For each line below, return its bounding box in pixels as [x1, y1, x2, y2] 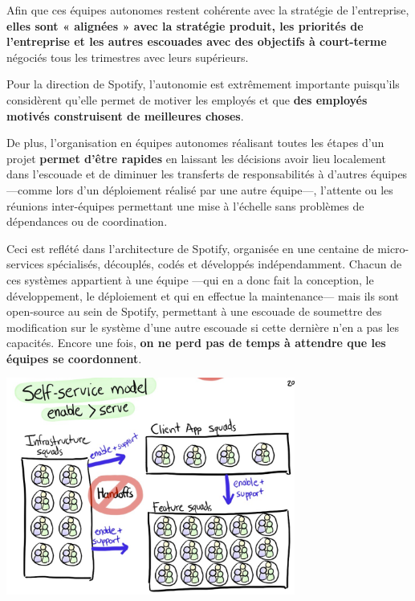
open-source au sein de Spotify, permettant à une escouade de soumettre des [6, 303, 382, 320]
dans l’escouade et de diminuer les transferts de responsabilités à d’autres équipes [6, 166, 408, 182]
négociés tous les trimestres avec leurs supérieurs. [6, 48, 249, 65]
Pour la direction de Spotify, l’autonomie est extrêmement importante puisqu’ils [6, 76, 400, 92]
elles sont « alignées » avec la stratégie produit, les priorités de [6, 17, 364, 34]
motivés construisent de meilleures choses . [6, 107, 244, 124]
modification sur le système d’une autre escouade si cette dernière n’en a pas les [6, 318, 400, 335]
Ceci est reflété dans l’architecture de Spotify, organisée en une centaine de [6, 239, 374, 256]
